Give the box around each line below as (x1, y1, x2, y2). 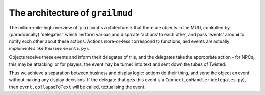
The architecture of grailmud (9, 7, 133, 18)
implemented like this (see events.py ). (9, 45, 90, 51)
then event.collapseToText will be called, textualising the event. (9, 84, 146, 90)
